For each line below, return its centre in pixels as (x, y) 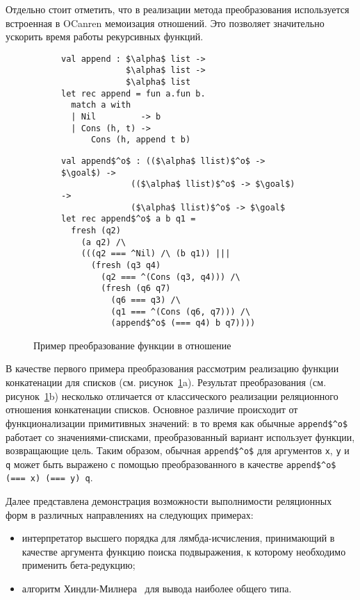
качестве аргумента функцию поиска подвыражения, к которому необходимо (184, 551)
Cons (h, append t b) (141, 140)
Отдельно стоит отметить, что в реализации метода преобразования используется (178, 9)
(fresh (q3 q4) (126, 265)
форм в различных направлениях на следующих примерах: (130, 514)
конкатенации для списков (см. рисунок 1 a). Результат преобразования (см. (166, 382)
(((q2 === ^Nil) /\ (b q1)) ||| (156, 254)
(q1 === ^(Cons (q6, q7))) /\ (181, 311)
